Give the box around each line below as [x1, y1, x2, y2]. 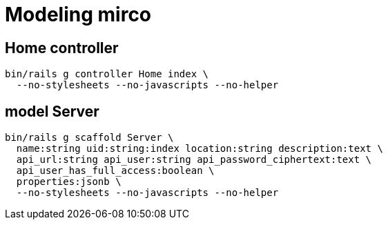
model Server [5, 102, 99, 120]
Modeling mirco [5, 3, 152, 26]
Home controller [5, 39, 119, 57]
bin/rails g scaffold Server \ [5, 132, 174, 144]
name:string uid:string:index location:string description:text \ [16, 143, 383, 155]
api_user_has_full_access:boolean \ [16, 165, 215, 177]
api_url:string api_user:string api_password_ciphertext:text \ [16, 154, 372, 166]
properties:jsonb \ [16, 176, 122, 188]
